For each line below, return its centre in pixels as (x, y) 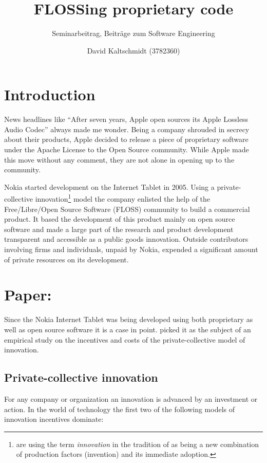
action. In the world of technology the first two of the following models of (120, 409)
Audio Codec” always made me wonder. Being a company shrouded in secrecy (127, 129)
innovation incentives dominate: (54, 419)
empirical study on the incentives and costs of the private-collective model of (125, 339)
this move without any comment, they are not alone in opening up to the (119, 159)
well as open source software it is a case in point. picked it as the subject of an (128, 329)
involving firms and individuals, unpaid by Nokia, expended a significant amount (131, 249)
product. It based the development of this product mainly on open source (120, 219)
